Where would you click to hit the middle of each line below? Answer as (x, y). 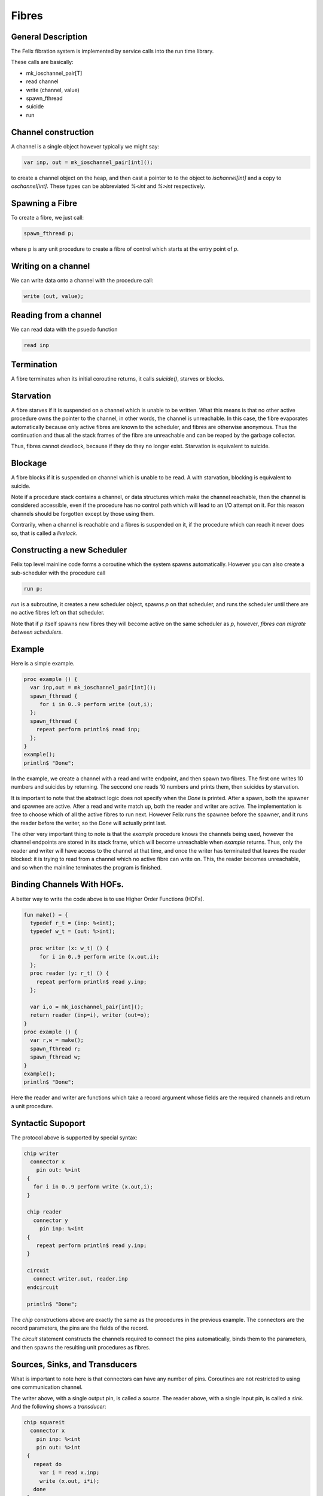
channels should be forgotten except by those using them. (83, 513)
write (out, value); (54, 296)
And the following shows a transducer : (59, 1406)
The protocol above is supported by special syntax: (74, 1138)
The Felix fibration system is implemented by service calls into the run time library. (112, 51)
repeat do (48, 1464)
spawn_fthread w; (55, 1057)
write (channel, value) (53, 90)
